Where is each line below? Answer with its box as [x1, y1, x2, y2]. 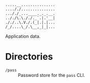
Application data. [5, 33, 41, 39]
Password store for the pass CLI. [18, 72, 85, 78]
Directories [5, 51, 53, 63]
